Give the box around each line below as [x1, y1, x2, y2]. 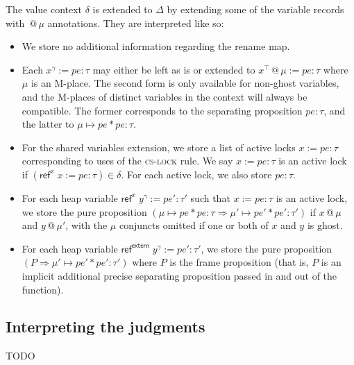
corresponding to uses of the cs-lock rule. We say [22, 153, 233, 168]
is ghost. [307, 218, 343, 232]
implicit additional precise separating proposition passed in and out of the [22, 268, 337, 282]
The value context [6, 2, 83, 16]
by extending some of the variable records [167, 2, 344, 16]
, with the [65, 218, 108, 232]
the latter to [22, 117, 74, 131]
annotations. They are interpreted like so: [47, 15, 224, 30]
